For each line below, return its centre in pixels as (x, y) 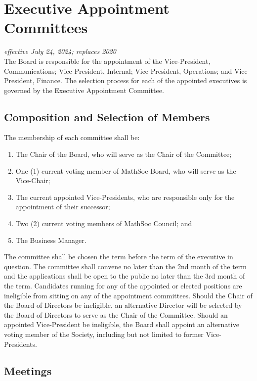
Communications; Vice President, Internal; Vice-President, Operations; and (118, 71)
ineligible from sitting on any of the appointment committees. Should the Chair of (128, 295)
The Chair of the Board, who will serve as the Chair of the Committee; (124, 154)
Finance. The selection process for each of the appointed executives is (142, 80)
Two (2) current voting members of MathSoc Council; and (104, 223)
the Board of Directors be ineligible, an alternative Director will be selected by (123, 305)
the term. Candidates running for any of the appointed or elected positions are (123, 286)
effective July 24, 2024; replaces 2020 (60, 51)
